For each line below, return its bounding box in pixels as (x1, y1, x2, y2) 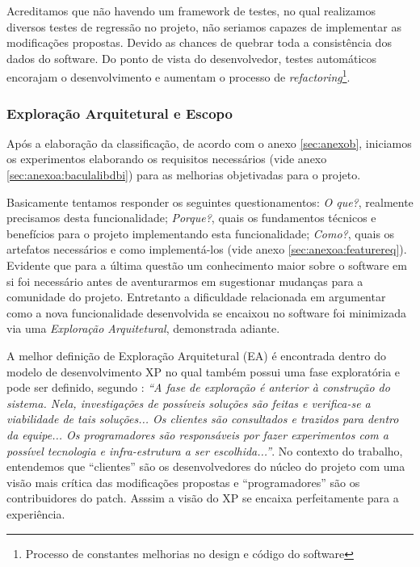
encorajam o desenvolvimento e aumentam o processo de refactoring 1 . (6, 66, 351, 86)
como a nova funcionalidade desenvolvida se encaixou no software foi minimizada (6, 304, 406, 321)
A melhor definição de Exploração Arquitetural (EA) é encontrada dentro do (6, 346, 387, 363)
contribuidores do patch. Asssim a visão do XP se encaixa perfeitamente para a (6, 489, 399, 506)
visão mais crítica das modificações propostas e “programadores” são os (6, 473, 360, 490)
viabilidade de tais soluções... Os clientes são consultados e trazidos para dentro (6, 410, 399, 427)
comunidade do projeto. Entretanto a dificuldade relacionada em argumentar (6, 288, 386, 305)
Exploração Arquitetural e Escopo (6, 103, 233, 123)
